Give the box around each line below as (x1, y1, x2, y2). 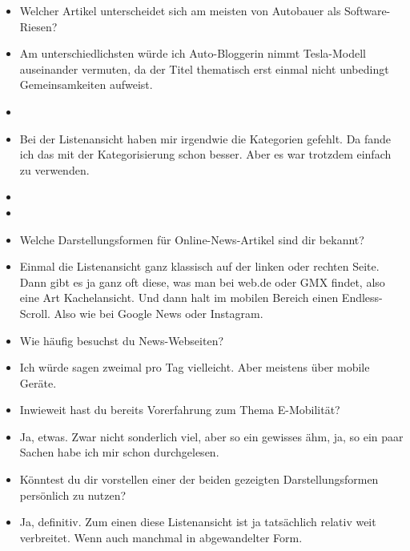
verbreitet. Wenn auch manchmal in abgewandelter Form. (19, 529, 303, 545)
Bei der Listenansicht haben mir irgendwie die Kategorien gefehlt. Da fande (19, 130, 392, 147)
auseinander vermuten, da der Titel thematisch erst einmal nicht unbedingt (19, 60, 389, 77)
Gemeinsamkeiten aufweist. (19, 76, 153, 93)
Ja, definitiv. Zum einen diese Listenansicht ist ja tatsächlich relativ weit (19, 513, 376, 530)
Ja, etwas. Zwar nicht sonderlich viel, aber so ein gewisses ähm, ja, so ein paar (19, 428, 404, 444)
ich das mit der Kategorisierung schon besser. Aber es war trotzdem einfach (19, 146, 392, 163)
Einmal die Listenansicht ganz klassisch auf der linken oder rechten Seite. (19, 258, 380, 275)
